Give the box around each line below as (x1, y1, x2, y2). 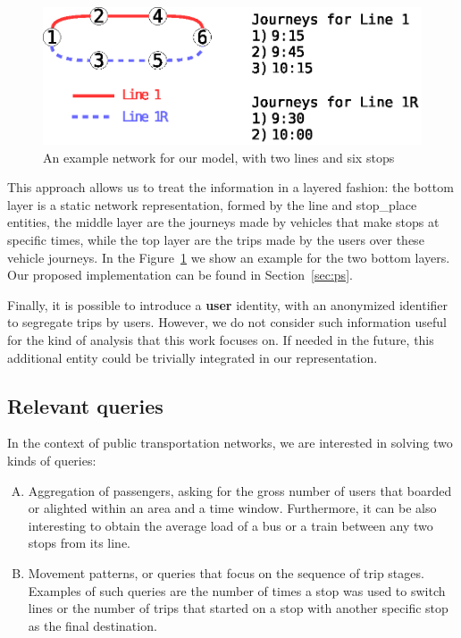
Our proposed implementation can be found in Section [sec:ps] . (7, 265, 353, 284)
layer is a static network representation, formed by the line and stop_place (7, 195, 417, 214)
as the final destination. (28, 616, 157, 634)
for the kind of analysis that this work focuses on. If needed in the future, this (7, 330, 434, 348)
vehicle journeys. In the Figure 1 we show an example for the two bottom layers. (7, 248, 450, 266)
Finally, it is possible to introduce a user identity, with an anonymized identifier (7, 295, 448, 314)
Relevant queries (7, 391, 163, 419)
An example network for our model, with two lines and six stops (43, 147, 395, 166)
